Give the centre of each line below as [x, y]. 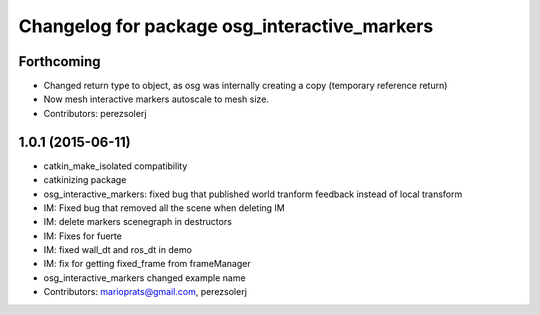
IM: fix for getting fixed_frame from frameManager [147, 264]
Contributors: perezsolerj [95, 113]
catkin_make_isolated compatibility [115, 166]
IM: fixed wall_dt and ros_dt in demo [117, 250]
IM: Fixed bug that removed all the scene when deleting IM [164, 207]
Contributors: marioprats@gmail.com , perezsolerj [145, 292]
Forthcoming [59, 61]
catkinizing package [85, 180]
